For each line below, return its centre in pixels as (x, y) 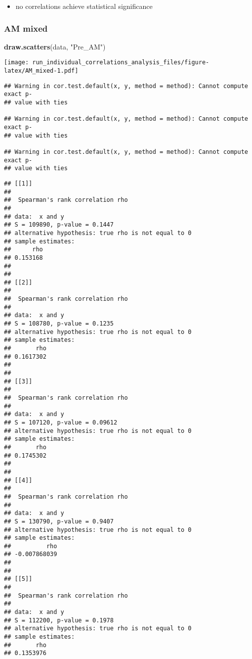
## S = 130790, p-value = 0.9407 (59, 521)
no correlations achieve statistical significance (84, 6)
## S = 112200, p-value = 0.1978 (59, 620)
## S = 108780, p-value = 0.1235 (59, 324)
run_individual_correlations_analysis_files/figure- (121, 63)
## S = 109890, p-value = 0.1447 (59, 225)
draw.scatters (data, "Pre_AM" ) (55, 46)
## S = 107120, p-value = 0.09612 (61, 422)
